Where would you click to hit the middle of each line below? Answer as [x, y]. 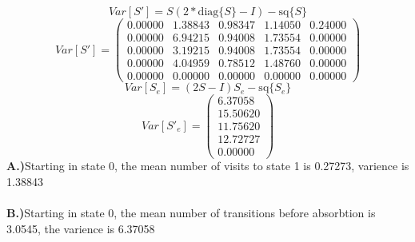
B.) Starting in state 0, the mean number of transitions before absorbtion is [191, 213]
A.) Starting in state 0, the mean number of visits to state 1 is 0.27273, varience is [208, 166]
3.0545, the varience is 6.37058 [81, 228]
